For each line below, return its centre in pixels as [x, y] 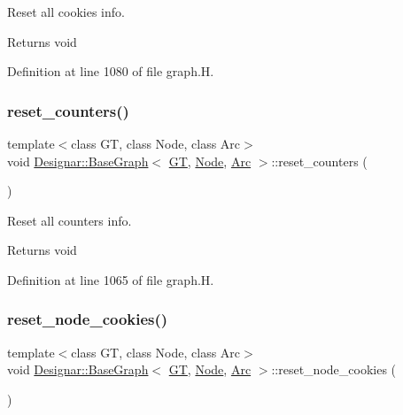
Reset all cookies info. [66, 12]
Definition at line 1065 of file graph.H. [111, 279]
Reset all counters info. [70, 220]
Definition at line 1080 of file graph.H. [111, 71]
